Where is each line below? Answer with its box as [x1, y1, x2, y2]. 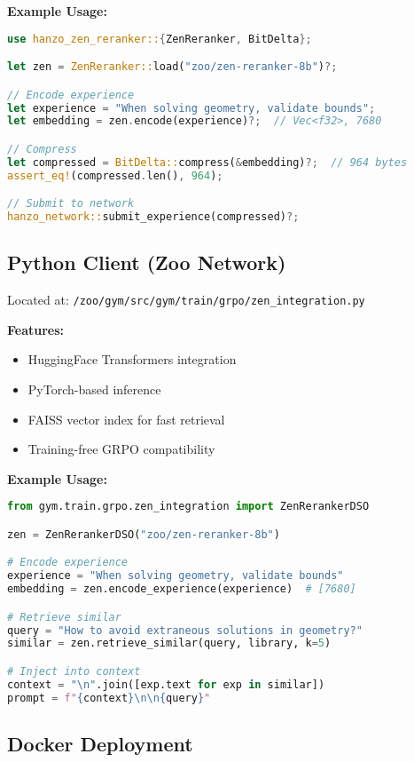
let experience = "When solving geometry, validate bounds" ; [7, 101, 376, 115]
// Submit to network [7, 197, 135, 210]
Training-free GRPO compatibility [27, 440, 215, 458]
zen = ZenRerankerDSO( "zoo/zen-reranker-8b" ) [7, 528, 280, 541]
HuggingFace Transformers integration [27, 350, 237, 369]
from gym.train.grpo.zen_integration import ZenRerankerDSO [7, 500, 370, 513]
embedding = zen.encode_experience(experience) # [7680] [7, 583, 356, 596]
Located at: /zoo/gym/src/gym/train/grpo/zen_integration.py [7, 290, 365, 309]
